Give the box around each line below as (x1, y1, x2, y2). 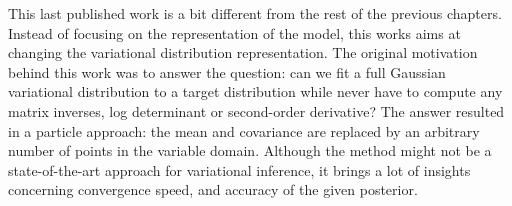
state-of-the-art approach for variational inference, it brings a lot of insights (8, 159, 471, 180)
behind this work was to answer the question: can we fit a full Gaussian (8, 61, 446, 82)
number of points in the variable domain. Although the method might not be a (8, 140, 492, 161)
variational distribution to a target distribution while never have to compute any (8, 81, 503, 102)
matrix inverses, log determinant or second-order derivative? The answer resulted (8, 100, 505, 121)
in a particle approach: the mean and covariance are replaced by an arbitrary (8, 120, 480, 141)
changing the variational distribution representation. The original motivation (8, 42, 478, 63)
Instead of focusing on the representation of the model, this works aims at (8, 22, 461, 43)
